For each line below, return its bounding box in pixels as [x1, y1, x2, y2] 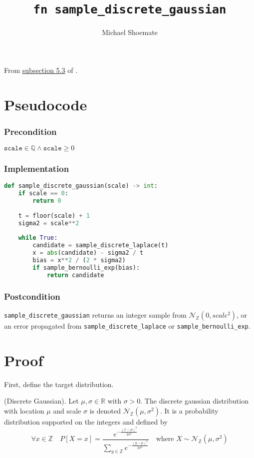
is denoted [89, 405, 121, 416]
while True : [18, 234, 58, 242]
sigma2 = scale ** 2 [18, 219, 79, 227]
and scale [53, 405, 81, 416]
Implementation [4, 162, 69, 174]
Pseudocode [4, 94, 87, 114]
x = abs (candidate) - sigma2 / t [32, 249, 144, 257]
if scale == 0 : [18, 190, 68, 197]
